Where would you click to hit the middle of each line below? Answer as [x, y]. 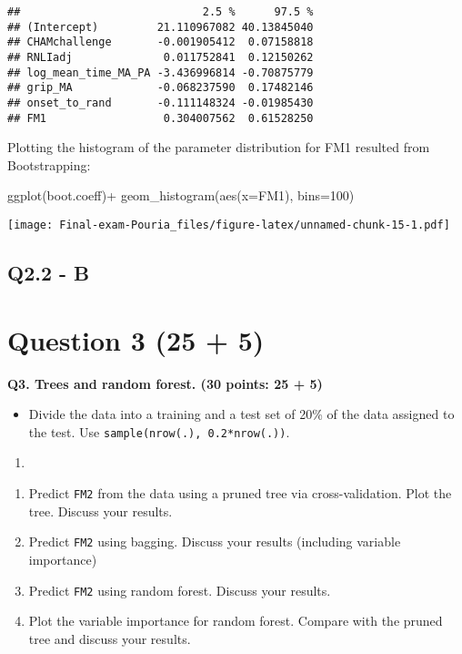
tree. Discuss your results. [100, 511]
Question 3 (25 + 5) [136, 339]
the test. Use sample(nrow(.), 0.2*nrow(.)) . [159, 431]
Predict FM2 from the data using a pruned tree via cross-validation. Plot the [240, 493]
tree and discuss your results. [110, 638]
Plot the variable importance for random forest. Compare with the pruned [236, 621]
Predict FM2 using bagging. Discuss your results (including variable [215, 542]
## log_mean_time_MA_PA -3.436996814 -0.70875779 [161, 72]
